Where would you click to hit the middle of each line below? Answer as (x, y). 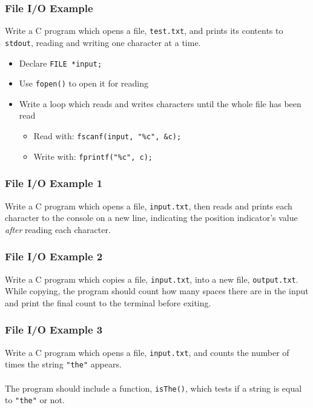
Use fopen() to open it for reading (84, 83)
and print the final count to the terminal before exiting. (108, 302)
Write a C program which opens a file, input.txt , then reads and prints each (149, 206)
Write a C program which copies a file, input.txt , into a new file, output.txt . (152, 279)
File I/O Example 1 (54, 183)
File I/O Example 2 (54, 256)
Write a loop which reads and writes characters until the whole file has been (160, 103)
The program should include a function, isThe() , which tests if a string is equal (153, 388)
